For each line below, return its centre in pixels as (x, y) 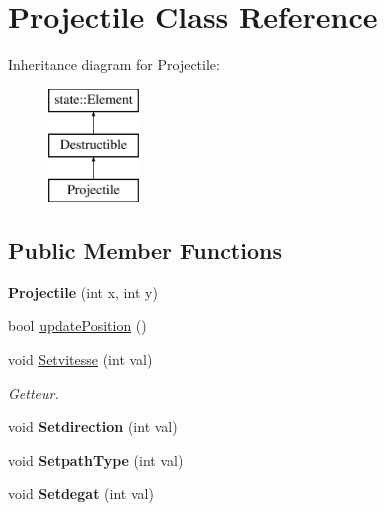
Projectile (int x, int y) (83, 291)
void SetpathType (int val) (96, 459)
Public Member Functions (145, 250)
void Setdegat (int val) (81, 493)
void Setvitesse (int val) (80, 359)
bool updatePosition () (77, 325)
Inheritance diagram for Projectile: (114, 64)
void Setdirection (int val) (93, 426)
